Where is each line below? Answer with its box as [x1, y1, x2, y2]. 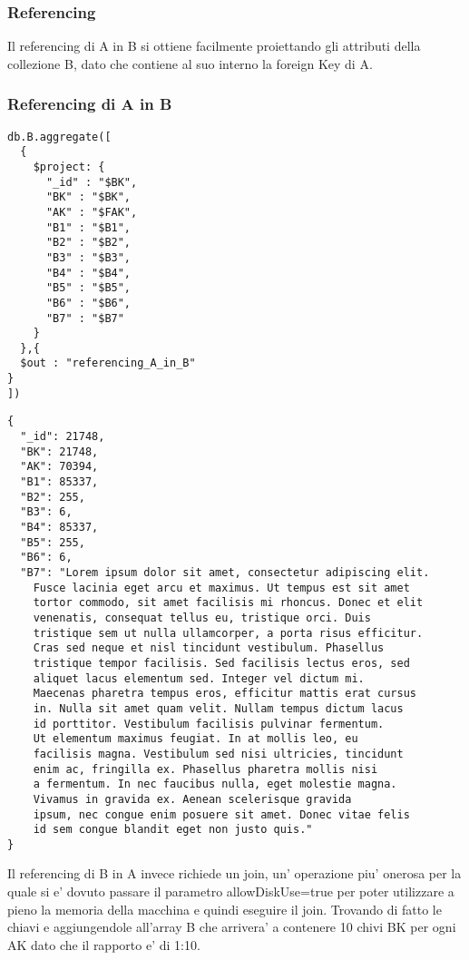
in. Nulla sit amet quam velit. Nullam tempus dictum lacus [33, 701, 404, 715]
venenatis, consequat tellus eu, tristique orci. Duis [33, 611, 371, 624]
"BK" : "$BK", [45, 191, 132, 204]
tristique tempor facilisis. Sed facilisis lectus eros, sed [33, 656, 410, 670]
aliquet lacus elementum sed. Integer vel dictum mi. [33, 671, 365, 685]
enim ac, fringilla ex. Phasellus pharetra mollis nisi [33, 762, 378, 776]
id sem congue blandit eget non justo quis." [33, 823, 313, 837]
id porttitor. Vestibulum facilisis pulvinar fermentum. [33, 717, 385, 730]
